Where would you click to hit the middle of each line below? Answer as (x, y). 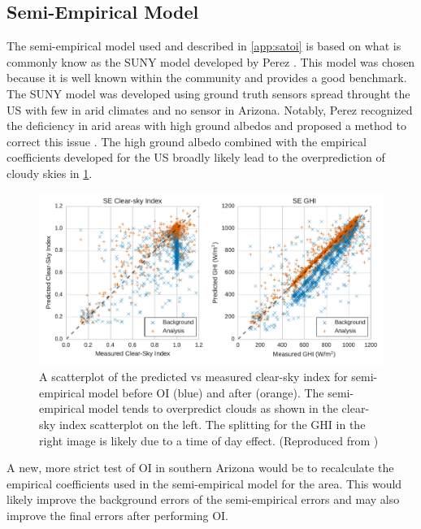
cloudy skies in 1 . (50, 173)
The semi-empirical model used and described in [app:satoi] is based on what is (204, 46)
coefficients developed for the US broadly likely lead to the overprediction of (196, 157)
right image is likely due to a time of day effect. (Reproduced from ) (209, 440)
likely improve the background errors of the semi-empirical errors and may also (203, 499)
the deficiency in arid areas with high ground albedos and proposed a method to (206, 126)
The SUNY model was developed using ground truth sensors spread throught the (208, 93)
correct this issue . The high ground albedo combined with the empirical (187, 141)
